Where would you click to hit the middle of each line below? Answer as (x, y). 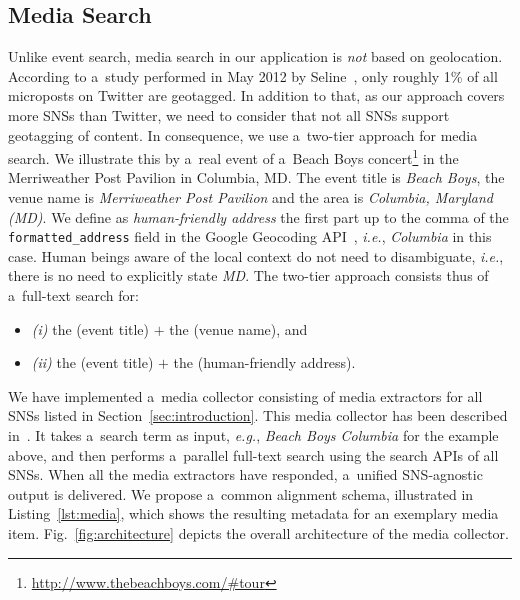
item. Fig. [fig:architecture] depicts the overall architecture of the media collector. (259, 532)
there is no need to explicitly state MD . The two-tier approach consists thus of (248, 275)
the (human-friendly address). (264, 362)
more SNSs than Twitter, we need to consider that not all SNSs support (229, 114)
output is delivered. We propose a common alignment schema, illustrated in (241, 493)
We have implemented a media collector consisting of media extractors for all (245, 395)
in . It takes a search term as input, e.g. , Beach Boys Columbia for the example (253, 435)
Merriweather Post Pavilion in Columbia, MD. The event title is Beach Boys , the (256, 177)
